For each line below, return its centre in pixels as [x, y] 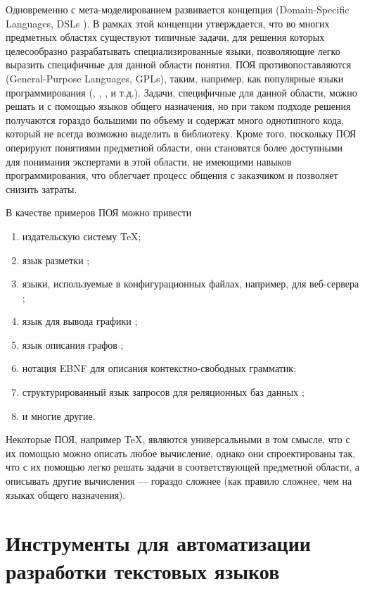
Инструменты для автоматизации [158, 543]
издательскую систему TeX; [82, 236]
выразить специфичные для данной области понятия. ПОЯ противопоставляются [179, 64]
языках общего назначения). [66, 494]
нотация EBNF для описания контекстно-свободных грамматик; [159, 368]
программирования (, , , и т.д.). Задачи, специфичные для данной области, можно [181, 92]
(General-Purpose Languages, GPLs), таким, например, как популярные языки [175, 78]
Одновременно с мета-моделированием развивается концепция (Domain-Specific [178, 9]
